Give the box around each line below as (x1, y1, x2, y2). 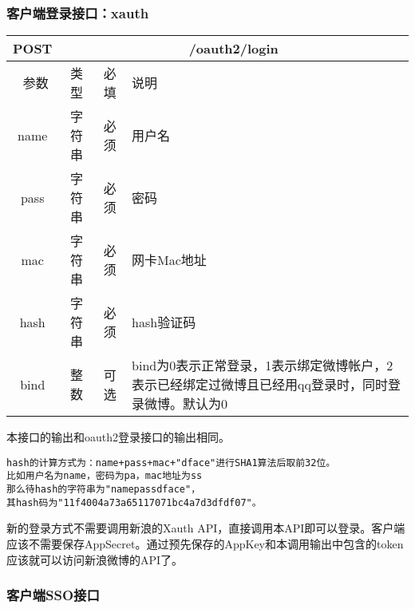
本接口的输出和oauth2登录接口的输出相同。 (6, 429, 231, 445)
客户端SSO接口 (6, 585, 100, 605)
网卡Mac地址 (132, 251, 207, 270)
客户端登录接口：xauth (6, 2, 149, 22)
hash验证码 (132, 313, 196, 332)
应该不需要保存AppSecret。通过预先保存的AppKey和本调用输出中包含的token (6, 536, 404, 552)
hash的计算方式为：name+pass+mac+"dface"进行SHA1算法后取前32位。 (6, 457, 336, 469)
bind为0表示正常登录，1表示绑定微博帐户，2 (132, 356, 393, 375)
